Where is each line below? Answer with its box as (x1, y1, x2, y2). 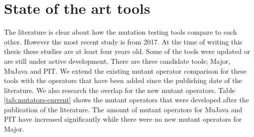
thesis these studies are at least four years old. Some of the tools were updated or (4, 46, 251, 56)
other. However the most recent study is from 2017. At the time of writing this (4, 36, 243, 46)
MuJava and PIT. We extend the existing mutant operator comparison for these (4, 65, 247, 76)
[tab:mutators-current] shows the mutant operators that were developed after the (4, 94, 249, 105)
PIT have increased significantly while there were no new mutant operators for (4, 114, 242, 124)
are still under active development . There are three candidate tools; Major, (4, 55, 231, 66)
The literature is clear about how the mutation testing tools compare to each (4, 27, 237, 37)
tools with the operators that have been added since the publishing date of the (4, 75, 242, 86)
